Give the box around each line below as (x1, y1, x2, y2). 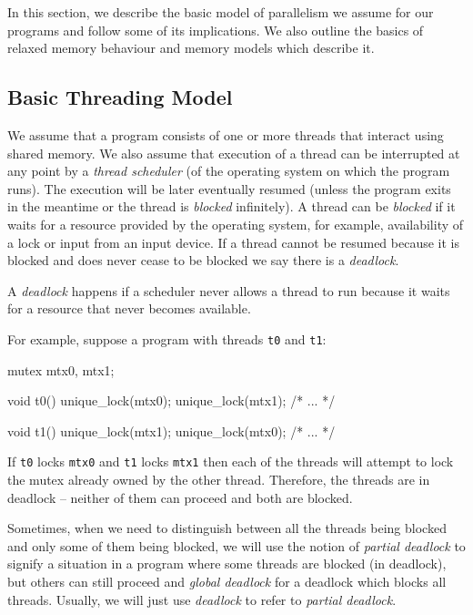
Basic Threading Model (7, 83, 233, 111)
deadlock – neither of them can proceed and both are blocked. (7, 487, 353, 507)
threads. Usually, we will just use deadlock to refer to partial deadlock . (7, 589, 397, 609)
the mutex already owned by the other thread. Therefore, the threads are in (7, 470, 430, 489)
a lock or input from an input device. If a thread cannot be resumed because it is (7, 232, 459, 251)
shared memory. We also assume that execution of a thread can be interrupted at (7, 143, 460, 162)
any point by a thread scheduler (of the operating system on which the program (7, 161, 450, 180)
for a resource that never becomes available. (7, 299, 251, 318)
